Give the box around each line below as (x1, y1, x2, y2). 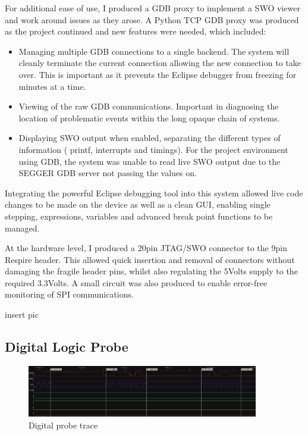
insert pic (5, 308, 39, 321)
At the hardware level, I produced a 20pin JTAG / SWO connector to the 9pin (5, 242, 287, 254)
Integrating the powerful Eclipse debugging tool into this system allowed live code (5, 186, 303, 199)
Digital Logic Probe (5, 337, 128, 356)
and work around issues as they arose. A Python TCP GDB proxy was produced (5, 13, 299, 26)
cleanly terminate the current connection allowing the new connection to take (18, 57, 301, 69)
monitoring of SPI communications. (5, 288, 134, 301)
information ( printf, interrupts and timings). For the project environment (18, 143, 288, 155)
